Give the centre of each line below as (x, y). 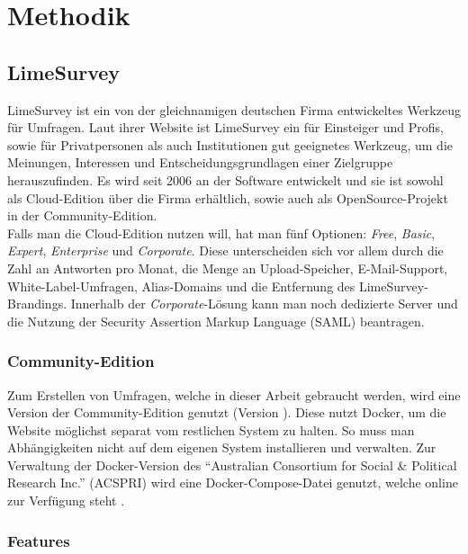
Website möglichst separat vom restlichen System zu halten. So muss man (211, 429)
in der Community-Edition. (82, 215)
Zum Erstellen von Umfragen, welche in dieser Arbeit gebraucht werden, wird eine (234, 394)
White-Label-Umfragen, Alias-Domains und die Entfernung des (181, 286)
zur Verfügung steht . (66, 500)
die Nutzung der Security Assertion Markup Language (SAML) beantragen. (216, 321)
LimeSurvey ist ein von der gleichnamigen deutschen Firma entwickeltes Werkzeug (234, 109)
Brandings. (37, 304)
